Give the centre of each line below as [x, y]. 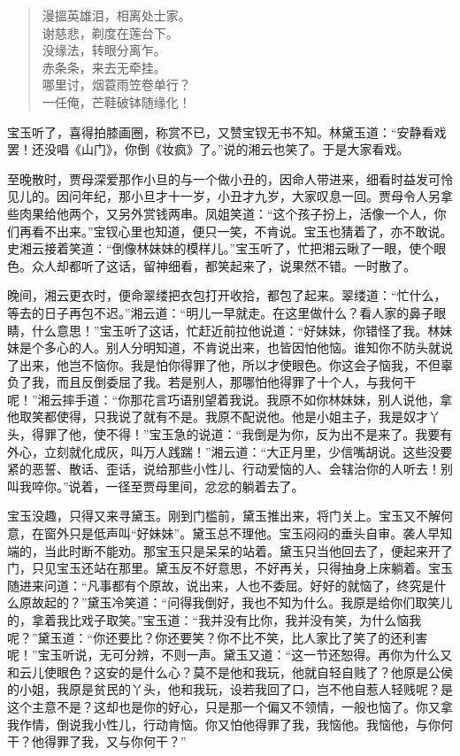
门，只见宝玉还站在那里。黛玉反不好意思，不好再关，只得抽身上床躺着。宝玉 [230, 568]
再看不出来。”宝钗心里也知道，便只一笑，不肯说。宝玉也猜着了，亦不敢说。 [236, 231]
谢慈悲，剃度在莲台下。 [110, 32]
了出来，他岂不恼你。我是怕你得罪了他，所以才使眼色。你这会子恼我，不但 [224, 364]
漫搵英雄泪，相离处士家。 [116, 15]
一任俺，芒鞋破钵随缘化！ [116, 101]
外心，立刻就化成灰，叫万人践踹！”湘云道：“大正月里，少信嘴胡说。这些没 [224, 451]
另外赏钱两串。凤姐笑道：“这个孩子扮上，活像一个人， [276, 213]
